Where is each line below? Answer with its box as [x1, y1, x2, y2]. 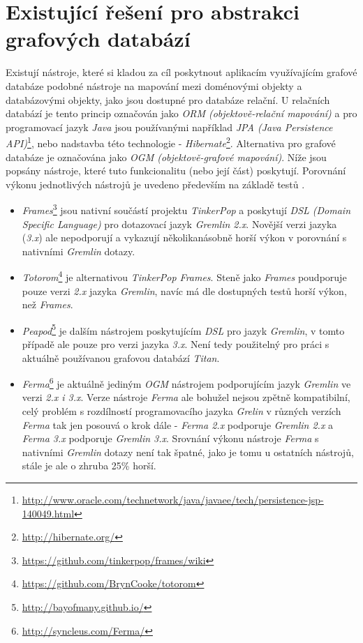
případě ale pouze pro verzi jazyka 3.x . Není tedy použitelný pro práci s [22, 337, 329, 351]
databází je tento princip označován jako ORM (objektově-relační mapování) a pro [6, 106, 357, 121]
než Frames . [22, 297, 73, 312]
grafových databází [6, 24, 191, 53]
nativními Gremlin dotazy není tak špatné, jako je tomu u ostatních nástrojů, [22, 444, 354, 459]
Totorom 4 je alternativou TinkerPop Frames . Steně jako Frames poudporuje [22, 268, 347, 284]
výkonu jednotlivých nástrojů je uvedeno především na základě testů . [6, 176, 305, 191]
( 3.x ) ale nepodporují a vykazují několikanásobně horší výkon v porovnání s [22, 230, 347, 245]
